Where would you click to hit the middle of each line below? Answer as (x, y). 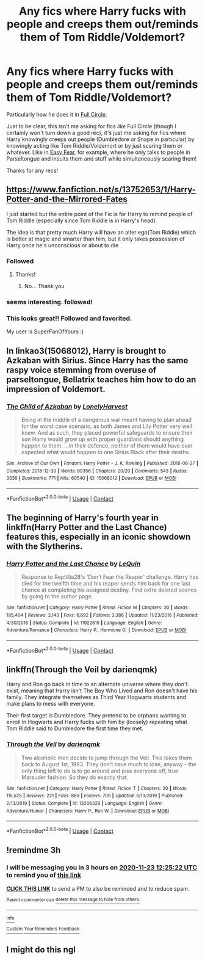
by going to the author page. (57, 597)
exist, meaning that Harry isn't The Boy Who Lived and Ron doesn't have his (102, 691)
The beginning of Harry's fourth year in (82, 517)
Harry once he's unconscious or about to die (63, 245)
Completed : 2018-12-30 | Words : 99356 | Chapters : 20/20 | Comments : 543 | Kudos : (97, 471)
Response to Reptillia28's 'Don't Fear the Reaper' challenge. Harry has (110, 577)
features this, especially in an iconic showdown (99, 536)
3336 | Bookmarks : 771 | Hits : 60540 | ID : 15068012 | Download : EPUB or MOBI (92, 478)
